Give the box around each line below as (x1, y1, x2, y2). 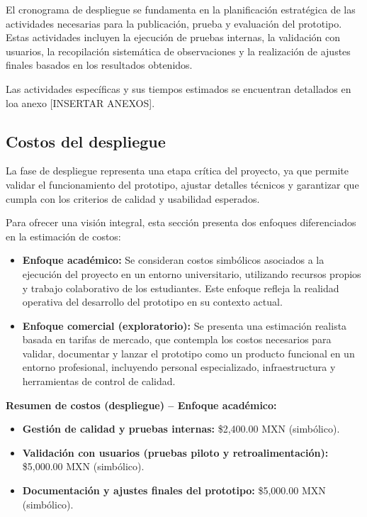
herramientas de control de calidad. (22, 374, 176, 389)
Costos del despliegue (6, 130, 166, 152)
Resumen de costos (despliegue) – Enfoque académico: (6, 397, 277, 412)
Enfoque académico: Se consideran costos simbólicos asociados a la (22, 252, 324, 267)
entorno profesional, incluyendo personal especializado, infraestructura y (22, 360, 336, 374)
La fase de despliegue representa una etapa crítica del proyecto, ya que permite (6, 163, 349, 178)
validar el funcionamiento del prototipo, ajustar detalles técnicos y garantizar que (6, 177, 359, 191)
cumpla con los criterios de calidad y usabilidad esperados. (6, 191, 260, 206)
